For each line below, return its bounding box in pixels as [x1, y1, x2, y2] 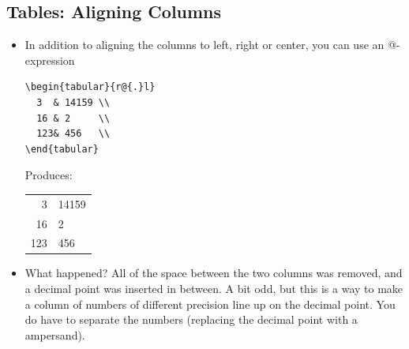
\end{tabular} [24, 143, 99, 155]
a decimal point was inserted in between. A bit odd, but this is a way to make [24, 280, 403, 297]
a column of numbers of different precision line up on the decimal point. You [24, 295, 396, 312]
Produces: [24, 167, 73, 183]
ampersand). [24, 326, 85, 343]
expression [24, 51, 75, 68]
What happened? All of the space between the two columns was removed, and [24, 265, 403, 281]
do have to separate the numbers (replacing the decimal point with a [24, 311, 358, 328]
